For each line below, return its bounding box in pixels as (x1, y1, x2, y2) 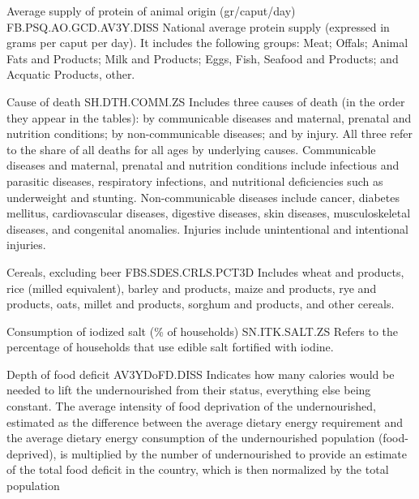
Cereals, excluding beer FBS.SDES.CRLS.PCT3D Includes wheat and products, (6, 263, 404, 280)
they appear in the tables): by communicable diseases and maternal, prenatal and (6, 109, 412, 126)
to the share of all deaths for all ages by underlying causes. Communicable (6, 140, 376, 157)
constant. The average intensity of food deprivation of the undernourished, (6, 398, 376, 415)
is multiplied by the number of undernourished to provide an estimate (60, 445, 407, 462)
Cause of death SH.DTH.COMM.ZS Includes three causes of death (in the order (6, 92, 405, 110)
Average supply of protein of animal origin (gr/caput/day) (6, 2, 296, 19)
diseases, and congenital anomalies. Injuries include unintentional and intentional (6, 220, 408, 237)
